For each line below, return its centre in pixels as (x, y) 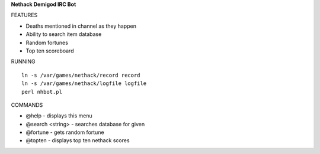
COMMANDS (27, 105)
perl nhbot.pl (42, 92)
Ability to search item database (64, 34)
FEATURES (24, 15)
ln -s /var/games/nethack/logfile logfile (84, 83)
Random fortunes (47, 42)
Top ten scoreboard (50, 51)
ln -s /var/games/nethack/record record (81, 75)
